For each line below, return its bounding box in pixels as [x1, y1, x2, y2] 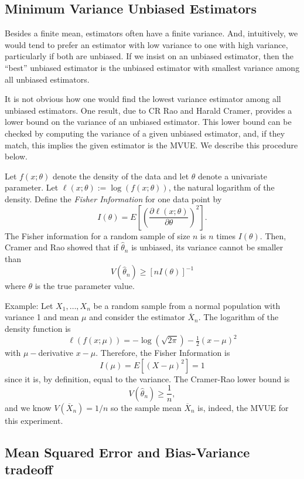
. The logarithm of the [198, 311, 279, 323]
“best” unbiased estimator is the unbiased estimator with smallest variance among [5, 61, 300, 73]
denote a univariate [198, 169, 267, 182]
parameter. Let [5, 181, 59, 193]
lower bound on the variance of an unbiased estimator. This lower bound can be [5, 115, 292, 128]
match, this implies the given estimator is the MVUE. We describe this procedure [5, 138, 298, 151]
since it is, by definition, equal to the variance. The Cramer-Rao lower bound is [5, 372, 290, 385]
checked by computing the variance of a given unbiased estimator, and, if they [5, 127, 285, 139]
